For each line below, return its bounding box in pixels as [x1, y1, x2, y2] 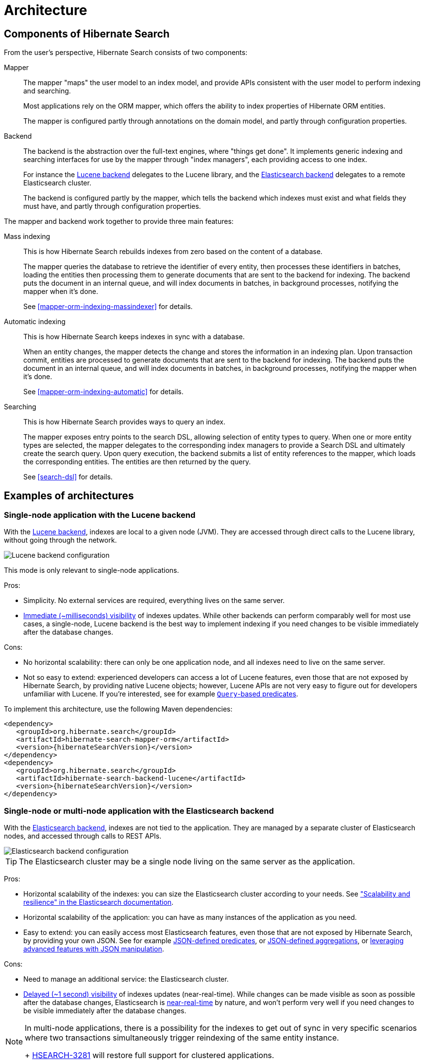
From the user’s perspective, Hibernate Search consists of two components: [4, 48, 248, 57]
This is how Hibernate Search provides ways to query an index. [23, 418, 225, 426]
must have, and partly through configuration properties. [23, 202, 201, 211]
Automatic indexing [4, 317, 66, 326]
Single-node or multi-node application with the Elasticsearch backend [4, 805, 274, 816]
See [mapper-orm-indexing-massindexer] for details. [23, 302, 193, 311]
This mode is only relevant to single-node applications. [4, 566, 179, 575]
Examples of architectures [4, 489, 134, 502]
